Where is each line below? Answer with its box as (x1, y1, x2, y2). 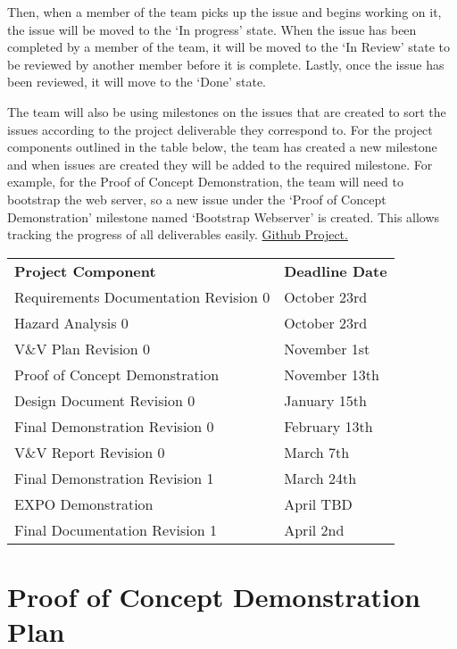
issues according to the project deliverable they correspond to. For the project (7, 120, 433, 138)
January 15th (284, 389, 367, 411)
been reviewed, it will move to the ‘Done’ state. (7, 72, 266, 91)
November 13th (284, 363, 379, 385)
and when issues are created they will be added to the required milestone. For (7, 154, 433, 173)
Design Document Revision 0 (14, 389, 195, 411)
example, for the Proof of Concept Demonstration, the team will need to (7, 172, 403, 191)
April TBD (284, 493, 353, 514)
